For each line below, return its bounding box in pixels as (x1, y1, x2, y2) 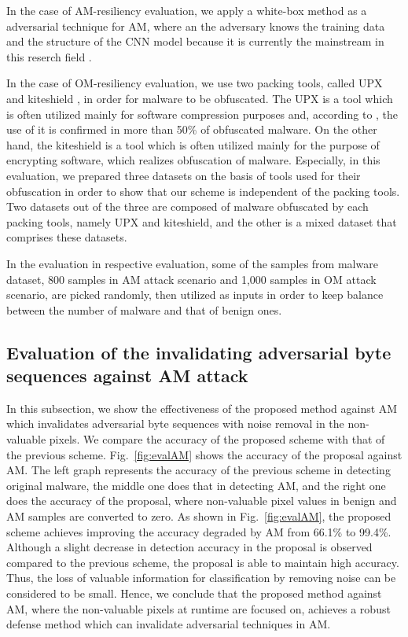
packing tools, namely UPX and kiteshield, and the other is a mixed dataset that (6, 213, 397, 230)
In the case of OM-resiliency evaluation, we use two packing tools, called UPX (6, 75, 383, 91)
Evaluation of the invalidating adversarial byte (6, 340, 391, 364)
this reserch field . (6, 48, 92, 64)
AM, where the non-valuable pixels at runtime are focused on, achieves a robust (6, 600, 391, 617)
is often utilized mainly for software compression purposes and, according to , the (6, 105, 399, 122)
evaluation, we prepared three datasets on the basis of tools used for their (6, 167, 361, 183)
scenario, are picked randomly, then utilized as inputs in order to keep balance (6, 286, 384, 303)
